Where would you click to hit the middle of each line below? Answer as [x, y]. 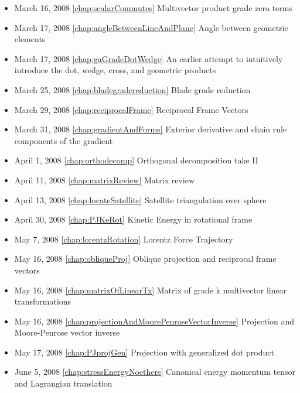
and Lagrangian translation [63, 383]
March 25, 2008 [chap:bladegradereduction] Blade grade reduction [132, 89]
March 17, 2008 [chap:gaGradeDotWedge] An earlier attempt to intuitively [149, 58]
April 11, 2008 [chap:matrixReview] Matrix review [105, 180]
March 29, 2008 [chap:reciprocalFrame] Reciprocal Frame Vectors [131, 109]
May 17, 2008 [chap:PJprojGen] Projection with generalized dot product [144, 352]
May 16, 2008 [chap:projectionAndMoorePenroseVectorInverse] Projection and [154, 321]
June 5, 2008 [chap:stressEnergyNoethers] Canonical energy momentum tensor [155, 372]
